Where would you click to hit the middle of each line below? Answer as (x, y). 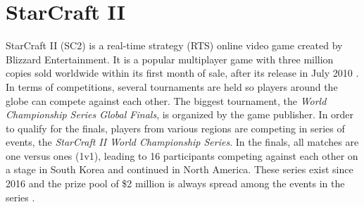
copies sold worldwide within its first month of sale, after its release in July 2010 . (182, 73)
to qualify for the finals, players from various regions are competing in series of (175, 128)
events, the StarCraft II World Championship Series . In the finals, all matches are (182, 142)
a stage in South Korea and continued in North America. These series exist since (180, 169)
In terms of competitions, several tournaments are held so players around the (172, 86)
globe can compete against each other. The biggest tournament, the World (166, 100)
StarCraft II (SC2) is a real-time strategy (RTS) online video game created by (174, 45)
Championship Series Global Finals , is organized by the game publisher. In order (180, 114)
